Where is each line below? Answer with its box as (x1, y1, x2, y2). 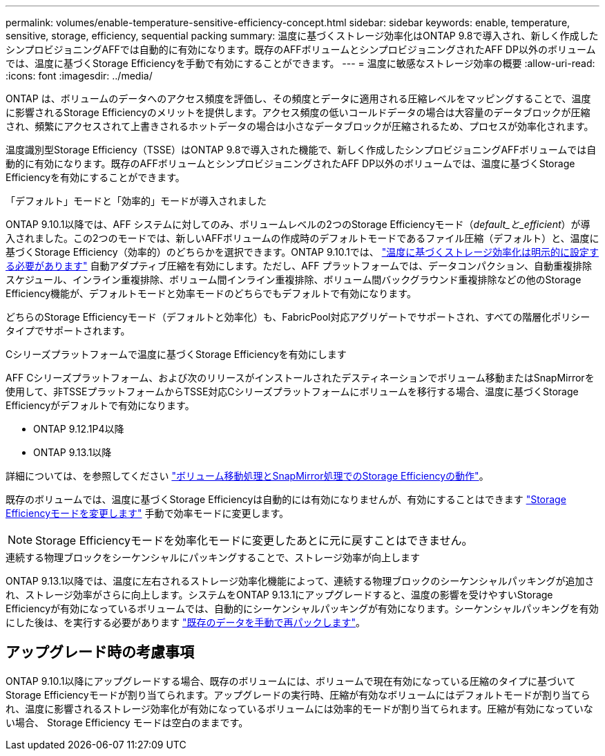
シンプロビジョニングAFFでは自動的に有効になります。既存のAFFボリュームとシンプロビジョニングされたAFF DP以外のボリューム (6, 44, 596, 55)
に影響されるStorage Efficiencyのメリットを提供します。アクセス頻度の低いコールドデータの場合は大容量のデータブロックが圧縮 (6, 106, 590, 118)
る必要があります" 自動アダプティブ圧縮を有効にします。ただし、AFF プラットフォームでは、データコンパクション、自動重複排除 (6, 260, 593, 272)
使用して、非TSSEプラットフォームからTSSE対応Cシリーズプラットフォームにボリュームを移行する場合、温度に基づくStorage (6, 386, 579, 397)
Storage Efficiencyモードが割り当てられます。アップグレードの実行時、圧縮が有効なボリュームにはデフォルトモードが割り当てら (6, 688, 590, 701)
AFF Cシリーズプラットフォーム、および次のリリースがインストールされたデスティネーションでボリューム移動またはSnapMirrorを (6, 372, 595, 384)
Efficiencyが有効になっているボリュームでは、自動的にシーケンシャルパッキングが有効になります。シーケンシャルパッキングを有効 (6, 603, 599, 614)
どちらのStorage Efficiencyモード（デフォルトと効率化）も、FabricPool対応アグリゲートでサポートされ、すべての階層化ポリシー (6, 311, 590, 323)
